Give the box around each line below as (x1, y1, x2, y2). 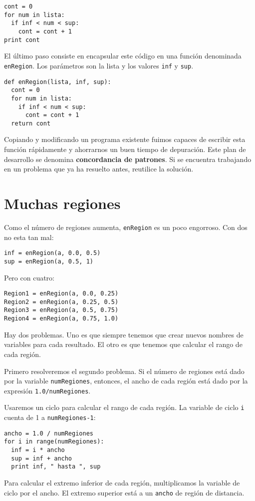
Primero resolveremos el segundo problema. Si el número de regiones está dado (4, 365, 245, 376)
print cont (4, 36, 40, 43)
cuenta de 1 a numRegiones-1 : (4, 412, 96, 422)
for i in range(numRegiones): (4, 438, 104, 445)
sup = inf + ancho (11, 454, 72, 462)
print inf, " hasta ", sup (11, 463, 101, 470)
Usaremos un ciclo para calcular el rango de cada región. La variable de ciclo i (4, 402, 245, 412)
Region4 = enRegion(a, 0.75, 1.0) (4, 315, 119, 322)
